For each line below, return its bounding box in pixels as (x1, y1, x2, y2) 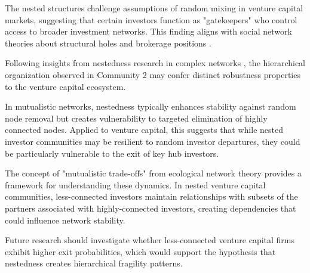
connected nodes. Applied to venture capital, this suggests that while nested (5, 123, 283, 136)
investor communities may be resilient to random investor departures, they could (5, 135, 300, 147)
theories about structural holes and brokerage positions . (5, 36, 211, 49)
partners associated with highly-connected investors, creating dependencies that (5, 201, 296, 214)
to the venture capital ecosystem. (5, 80, 126, 92)
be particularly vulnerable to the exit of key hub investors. (5, 147, 219, 159)
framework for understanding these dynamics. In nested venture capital (5, 178, 266, 191)
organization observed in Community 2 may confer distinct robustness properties (5, 68, 300, 80)
